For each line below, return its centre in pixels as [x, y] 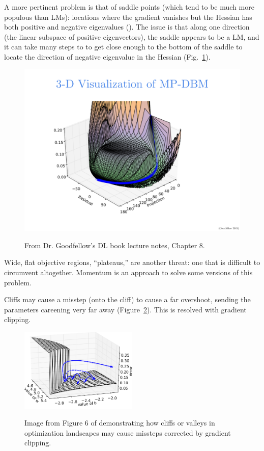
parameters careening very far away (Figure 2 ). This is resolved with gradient [125, 309]
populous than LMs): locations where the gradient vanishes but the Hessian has [128, 17]
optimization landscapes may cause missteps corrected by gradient [128, 432]
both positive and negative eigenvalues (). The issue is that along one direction [127, 27]
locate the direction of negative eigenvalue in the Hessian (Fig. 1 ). [107, 56]
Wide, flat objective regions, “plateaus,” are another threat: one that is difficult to [132, 262]
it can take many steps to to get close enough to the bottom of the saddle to [123, 47]
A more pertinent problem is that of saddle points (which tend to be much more [129, 7]
